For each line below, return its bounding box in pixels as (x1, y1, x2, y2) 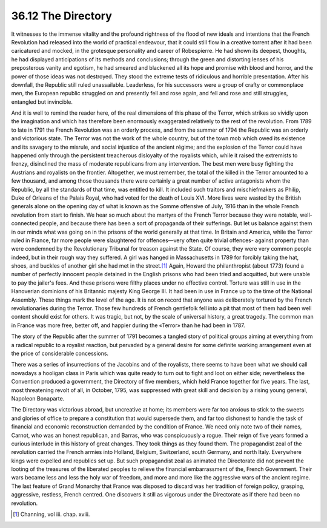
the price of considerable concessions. (11, 350, 109, 357)
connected (11, 220, 39, 227)
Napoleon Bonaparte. (11, 394, 65, 402)
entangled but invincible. (11, 98, 73, 106)
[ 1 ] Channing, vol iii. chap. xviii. (13, 510, 90, 518)
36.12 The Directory (11, 9, 112, 22)
